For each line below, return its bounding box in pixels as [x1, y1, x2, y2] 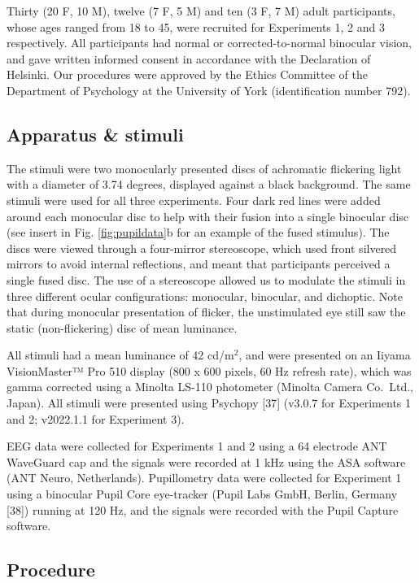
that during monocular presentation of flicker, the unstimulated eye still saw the [7, 303, 406, 320]
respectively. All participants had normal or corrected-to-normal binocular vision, [7, 34, 412, 51]
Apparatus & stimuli [7, 121, 184, 146]
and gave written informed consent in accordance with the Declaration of [7, 50, 371, 67]
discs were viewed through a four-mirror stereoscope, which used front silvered [7, 239, 397, 256]
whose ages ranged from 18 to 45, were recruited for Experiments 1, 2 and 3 [7, 18, 385, 35]
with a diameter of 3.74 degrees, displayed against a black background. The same [7, 176, 411, 193]
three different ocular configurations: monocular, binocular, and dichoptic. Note [7, 287, 403, 304]
